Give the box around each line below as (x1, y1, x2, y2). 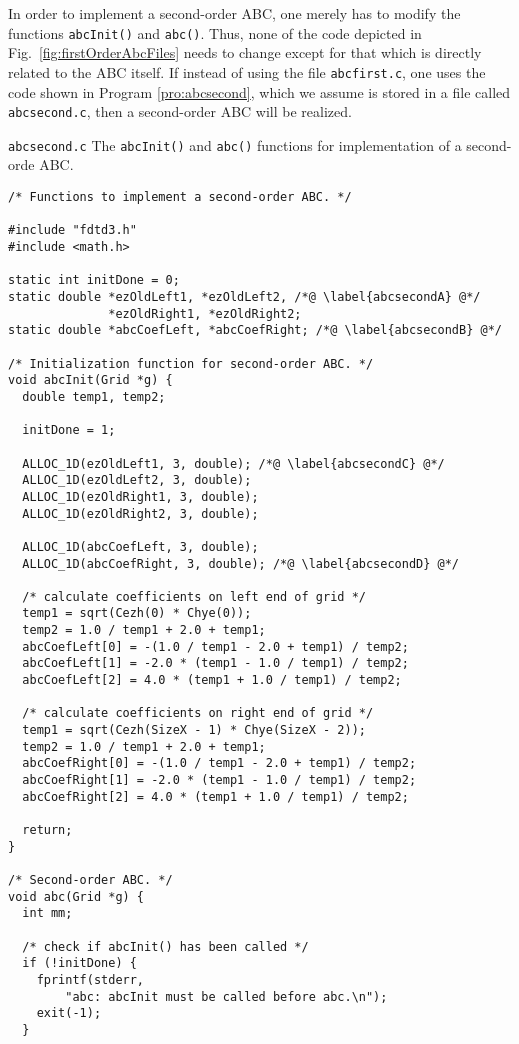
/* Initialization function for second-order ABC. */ (8, 356, 374, 371)
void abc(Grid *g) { (8, 889, 145, 904)
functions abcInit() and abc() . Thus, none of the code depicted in (8, 22, 422, 43)
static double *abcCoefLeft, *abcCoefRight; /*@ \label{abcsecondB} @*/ (8, 323, 502, 338)
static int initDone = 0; (8, 273, 180, 288)
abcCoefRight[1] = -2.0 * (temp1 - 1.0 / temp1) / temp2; (22, 773, 417, 788)
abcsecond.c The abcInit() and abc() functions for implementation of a (8, 134, 462, 155)
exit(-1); (36, 1006, 102, 1021)
